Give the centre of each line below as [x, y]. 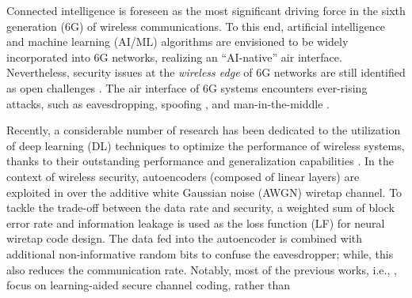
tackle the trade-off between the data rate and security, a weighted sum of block [200, 207]
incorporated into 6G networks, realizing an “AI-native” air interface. [174, 57]
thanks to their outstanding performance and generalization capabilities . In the [200, 161]
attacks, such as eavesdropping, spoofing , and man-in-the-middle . [168, 103]
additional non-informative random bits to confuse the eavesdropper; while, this [200, 253]
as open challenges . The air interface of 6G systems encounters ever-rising [187, 87]
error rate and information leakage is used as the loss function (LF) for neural [196, 223]
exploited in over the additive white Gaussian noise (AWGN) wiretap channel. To [204, 192]
